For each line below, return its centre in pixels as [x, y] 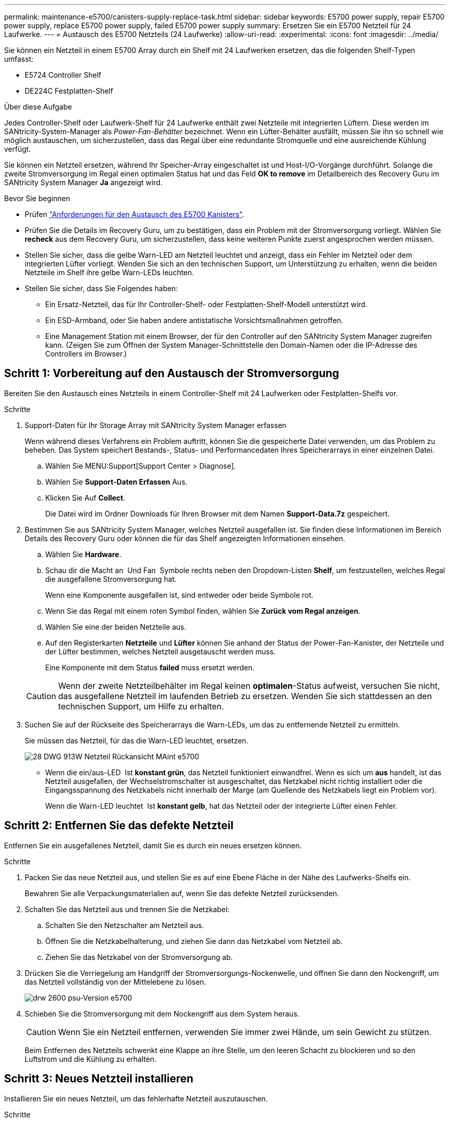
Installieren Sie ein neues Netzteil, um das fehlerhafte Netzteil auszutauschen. [136, 1098]
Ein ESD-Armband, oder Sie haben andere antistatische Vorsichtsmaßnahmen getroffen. [194, 320]
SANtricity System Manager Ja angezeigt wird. [83, 182]
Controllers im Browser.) [86, 354]
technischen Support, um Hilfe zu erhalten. [141, 706]
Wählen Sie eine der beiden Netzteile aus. [116, 627]
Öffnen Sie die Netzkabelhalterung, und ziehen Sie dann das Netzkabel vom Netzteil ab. [194, 941]
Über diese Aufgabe [38, 107]
